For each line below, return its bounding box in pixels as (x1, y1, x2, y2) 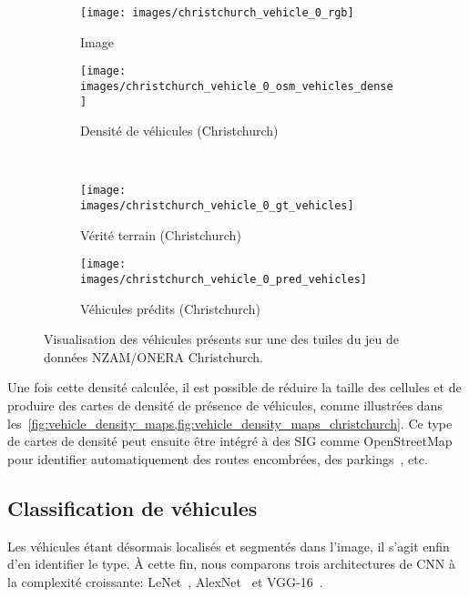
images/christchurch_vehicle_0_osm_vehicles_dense (80, 79, 393, 93)
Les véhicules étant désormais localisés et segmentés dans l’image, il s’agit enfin (7, 536, 450, 555)
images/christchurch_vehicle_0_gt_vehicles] (80, 199, 354, 213)
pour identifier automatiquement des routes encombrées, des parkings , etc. (7, 449, 428, 468)
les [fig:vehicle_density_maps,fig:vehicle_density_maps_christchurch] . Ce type (7, 413, 453, 432)
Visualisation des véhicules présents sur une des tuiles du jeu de (44, 329, 400, 349)
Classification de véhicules (7, 493, 258, 521)
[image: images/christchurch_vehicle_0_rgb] (80, 6, 354, 19)
